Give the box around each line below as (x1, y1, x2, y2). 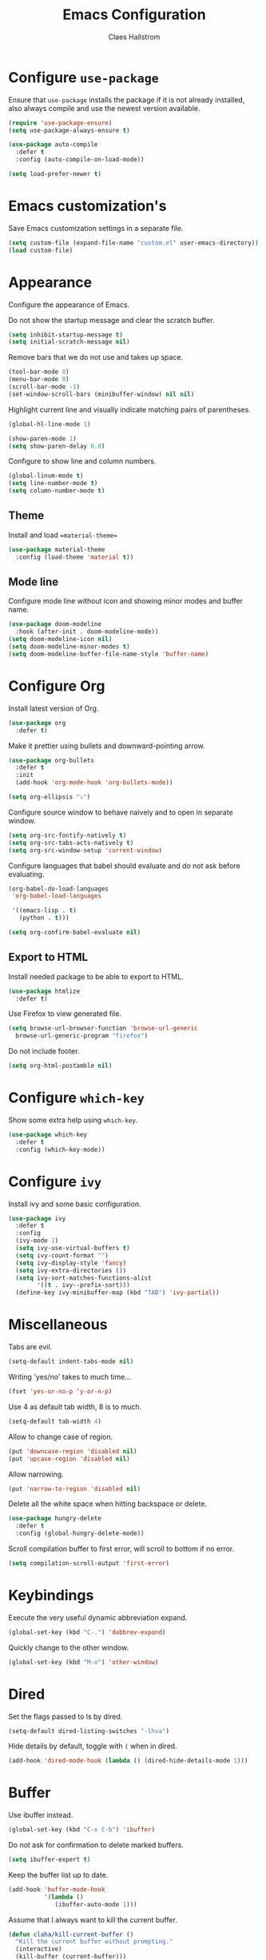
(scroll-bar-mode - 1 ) (8, 383, 81, 391)
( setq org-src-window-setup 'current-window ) (8, 846, 162, 855)
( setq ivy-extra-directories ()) (15, 1266, 127, 1274)
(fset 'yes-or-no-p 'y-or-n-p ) (8, 1388, 113, 1396)
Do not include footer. (8, 1046, 80, 1056)
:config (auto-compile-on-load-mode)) (15, 156, 145, 164)
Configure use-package (8, 68, 160, 86)
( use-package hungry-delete (8, 1515, 102, 1523)
